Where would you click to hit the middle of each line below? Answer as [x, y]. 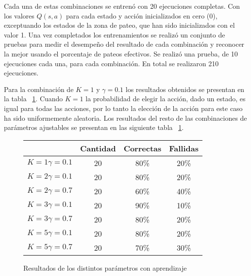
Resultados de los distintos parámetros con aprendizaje [105, 267]
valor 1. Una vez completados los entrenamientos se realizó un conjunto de [115, 34]
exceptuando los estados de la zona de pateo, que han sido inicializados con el [119, 25]
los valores [19, 15]
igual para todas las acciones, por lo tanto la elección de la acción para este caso [123, 108]
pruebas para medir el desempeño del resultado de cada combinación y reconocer [124, 44]
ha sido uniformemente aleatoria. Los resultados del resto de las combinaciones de [125, 118]
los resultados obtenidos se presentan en [185, 89]
